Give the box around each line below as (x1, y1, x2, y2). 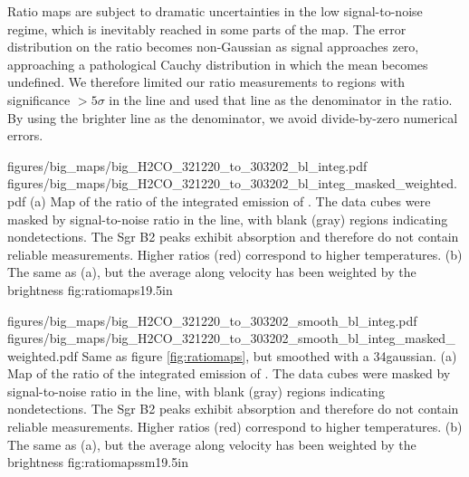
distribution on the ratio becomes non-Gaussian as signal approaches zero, (7, 37, 419, 56)
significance (7, 90, 71, 109)
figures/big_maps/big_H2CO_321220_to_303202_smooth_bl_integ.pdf (7, 310, 417, 329)
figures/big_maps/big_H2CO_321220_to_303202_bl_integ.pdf (7, 156, 368, 175)
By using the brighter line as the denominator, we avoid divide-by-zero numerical (7, 108, 458, 127)
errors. (7, 126, 43, 145)
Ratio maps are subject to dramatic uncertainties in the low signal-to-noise (7, 2, 423, 20)
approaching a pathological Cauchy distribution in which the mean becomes (7, 54, 428, 73)
